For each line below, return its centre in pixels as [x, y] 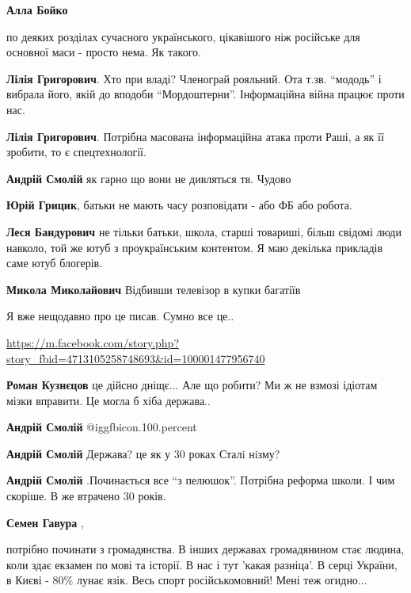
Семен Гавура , [45, 522]
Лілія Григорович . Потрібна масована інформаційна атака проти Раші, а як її [195, 136]
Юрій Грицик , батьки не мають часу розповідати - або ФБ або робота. [179, 205]
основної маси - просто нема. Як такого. [104, 52]
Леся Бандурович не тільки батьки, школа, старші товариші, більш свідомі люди [204, 231]
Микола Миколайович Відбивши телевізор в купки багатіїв [154, 289]
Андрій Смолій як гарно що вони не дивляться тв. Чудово [149, 178]
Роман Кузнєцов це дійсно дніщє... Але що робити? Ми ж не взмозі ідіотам [192, 385]
